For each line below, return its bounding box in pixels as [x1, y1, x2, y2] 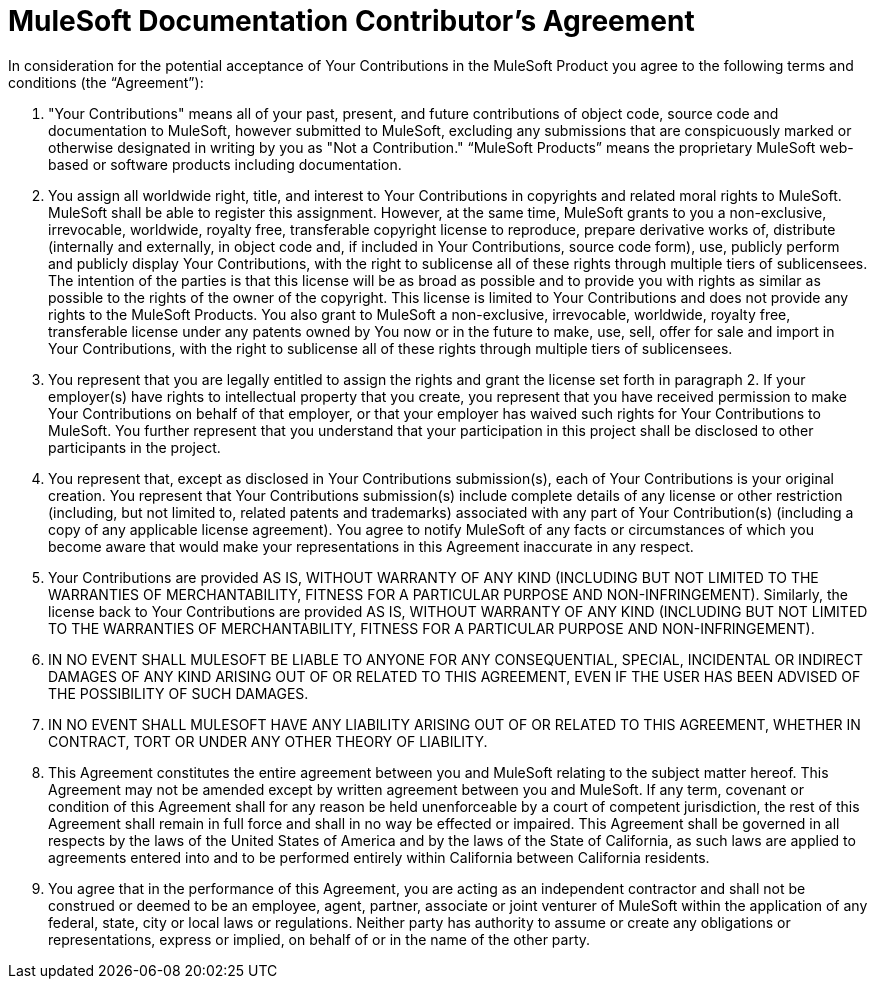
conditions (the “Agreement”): [8, 73, 204, 91]
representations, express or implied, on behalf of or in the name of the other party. [48, 930, 591, 948]
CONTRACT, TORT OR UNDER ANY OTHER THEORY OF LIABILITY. [48, 732, 488, 750]
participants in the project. [48, 438, 221, 456]
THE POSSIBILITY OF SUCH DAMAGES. [48, 684, 309, 702]
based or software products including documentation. [48, 155, 402, 173]
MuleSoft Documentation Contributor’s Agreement [8, 4, 695, 38]
